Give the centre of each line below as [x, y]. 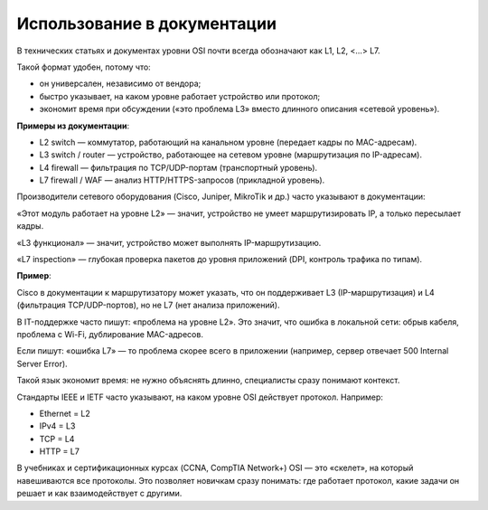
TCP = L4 [57, 439]
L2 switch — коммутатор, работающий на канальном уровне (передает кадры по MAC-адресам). [228, 142]
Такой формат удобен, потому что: [84, 67]
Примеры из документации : [73, 126]
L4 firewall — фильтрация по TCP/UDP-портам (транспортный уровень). [178, 167]
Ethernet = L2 [65, 413]
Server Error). [42, 364]
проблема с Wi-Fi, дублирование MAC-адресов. [110, 334]
